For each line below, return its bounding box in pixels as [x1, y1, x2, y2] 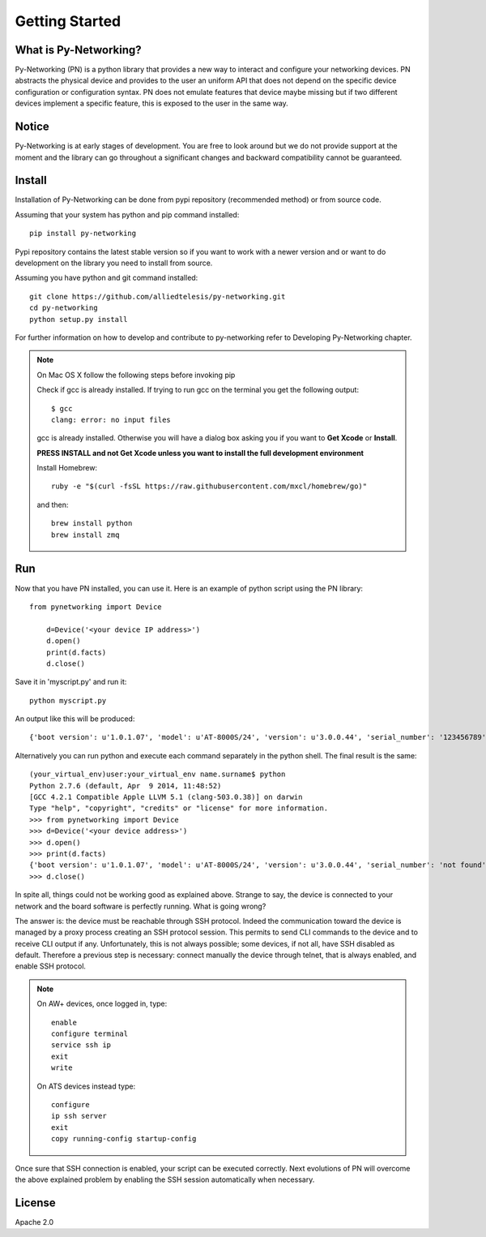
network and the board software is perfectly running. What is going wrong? [15, 901, 266, 911]
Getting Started [15, 12, 122, 30]
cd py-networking [29, 303, 98, 312]
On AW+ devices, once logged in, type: [36, 999, 168, 1009]
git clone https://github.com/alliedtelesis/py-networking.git [29, 292, 286, 301]
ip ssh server [51, 1111, 107, 1121]
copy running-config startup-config [51, 1134, 197, 1144]
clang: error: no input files [51, 414, 172, 424]
